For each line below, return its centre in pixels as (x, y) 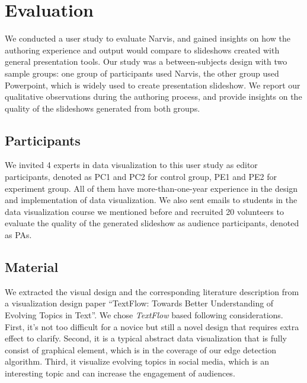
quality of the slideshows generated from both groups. (103, 108)
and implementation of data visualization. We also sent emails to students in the (151, 200)
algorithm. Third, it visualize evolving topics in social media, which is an (137, 361)
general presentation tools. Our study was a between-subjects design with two (146, 61)
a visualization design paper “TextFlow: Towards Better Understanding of (139, 303)
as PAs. (18, 235)
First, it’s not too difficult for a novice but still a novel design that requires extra (152, 326)
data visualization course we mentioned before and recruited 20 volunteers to (144, 211)
